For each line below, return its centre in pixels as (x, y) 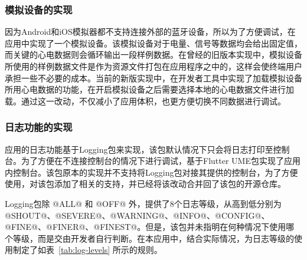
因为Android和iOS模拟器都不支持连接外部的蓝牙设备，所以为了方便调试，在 (150, 32)
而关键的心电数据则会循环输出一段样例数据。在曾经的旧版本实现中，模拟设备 (153, 55)
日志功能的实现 (39, 127)
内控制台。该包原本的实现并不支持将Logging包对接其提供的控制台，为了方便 (151, 172)
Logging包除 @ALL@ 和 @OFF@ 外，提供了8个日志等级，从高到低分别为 (143, 203)
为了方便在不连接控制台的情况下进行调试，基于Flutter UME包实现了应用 (161, 161)
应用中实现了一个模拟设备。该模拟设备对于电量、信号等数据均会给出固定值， (153, 43)
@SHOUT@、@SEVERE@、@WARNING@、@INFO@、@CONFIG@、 (137, 215)
